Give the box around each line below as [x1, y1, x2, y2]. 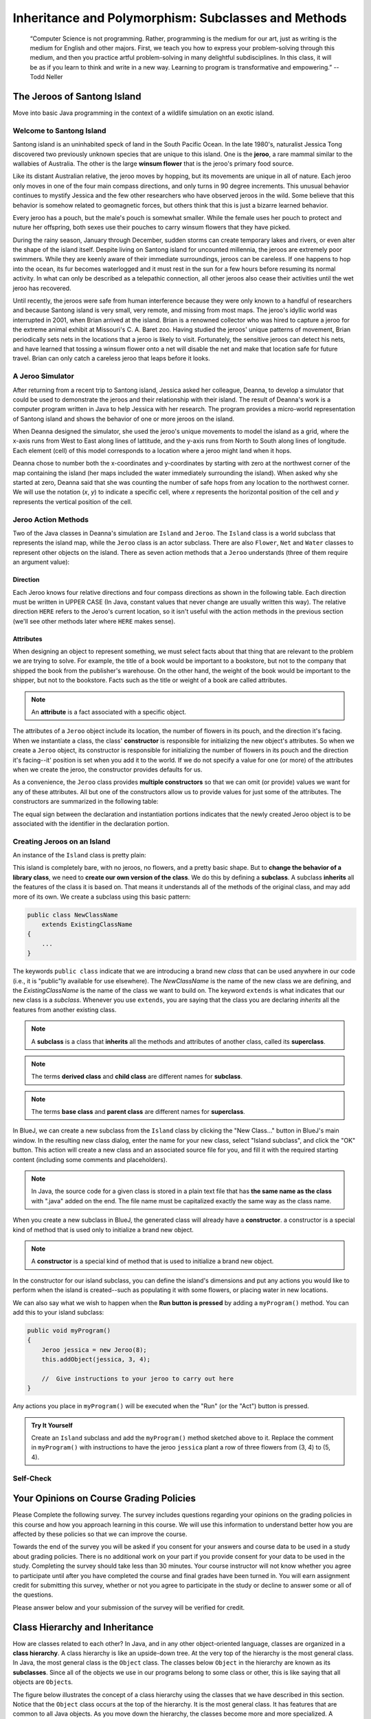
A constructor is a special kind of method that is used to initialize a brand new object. [31, 1257, 274, 1265]
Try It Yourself [31, 1421, 74, 1430]
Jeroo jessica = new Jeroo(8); [41, 1346, 147, 1354]
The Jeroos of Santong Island [12, 90, 142, 102]
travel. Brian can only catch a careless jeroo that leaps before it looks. [12, 354, 210, 362]
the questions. [12, 1590, 54, 1599]
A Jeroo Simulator [12, 371, 75, 381]
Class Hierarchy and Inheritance [12, 1621, 154, 1633]
